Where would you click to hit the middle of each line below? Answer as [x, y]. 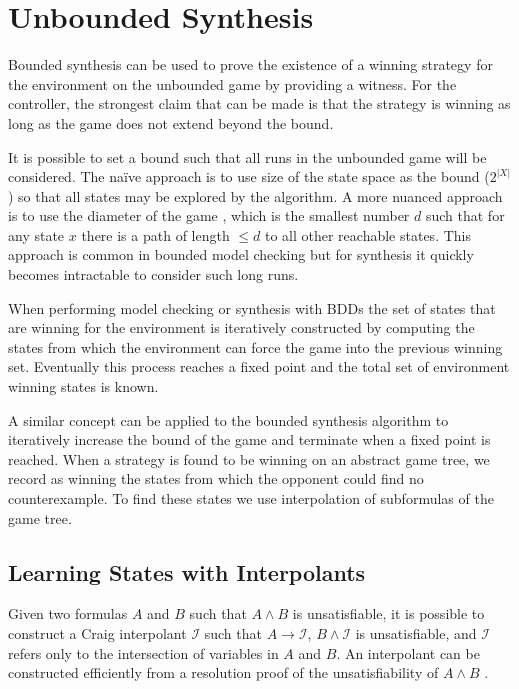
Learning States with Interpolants [187, 571]
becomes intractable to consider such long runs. [153, 274]
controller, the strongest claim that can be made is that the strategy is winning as [259, 103]
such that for [465, 215]
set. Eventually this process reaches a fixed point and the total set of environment [259, 366]
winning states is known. [83, 386]
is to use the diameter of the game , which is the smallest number [209, 215]
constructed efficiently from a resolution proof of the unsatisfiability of [223, 672]
